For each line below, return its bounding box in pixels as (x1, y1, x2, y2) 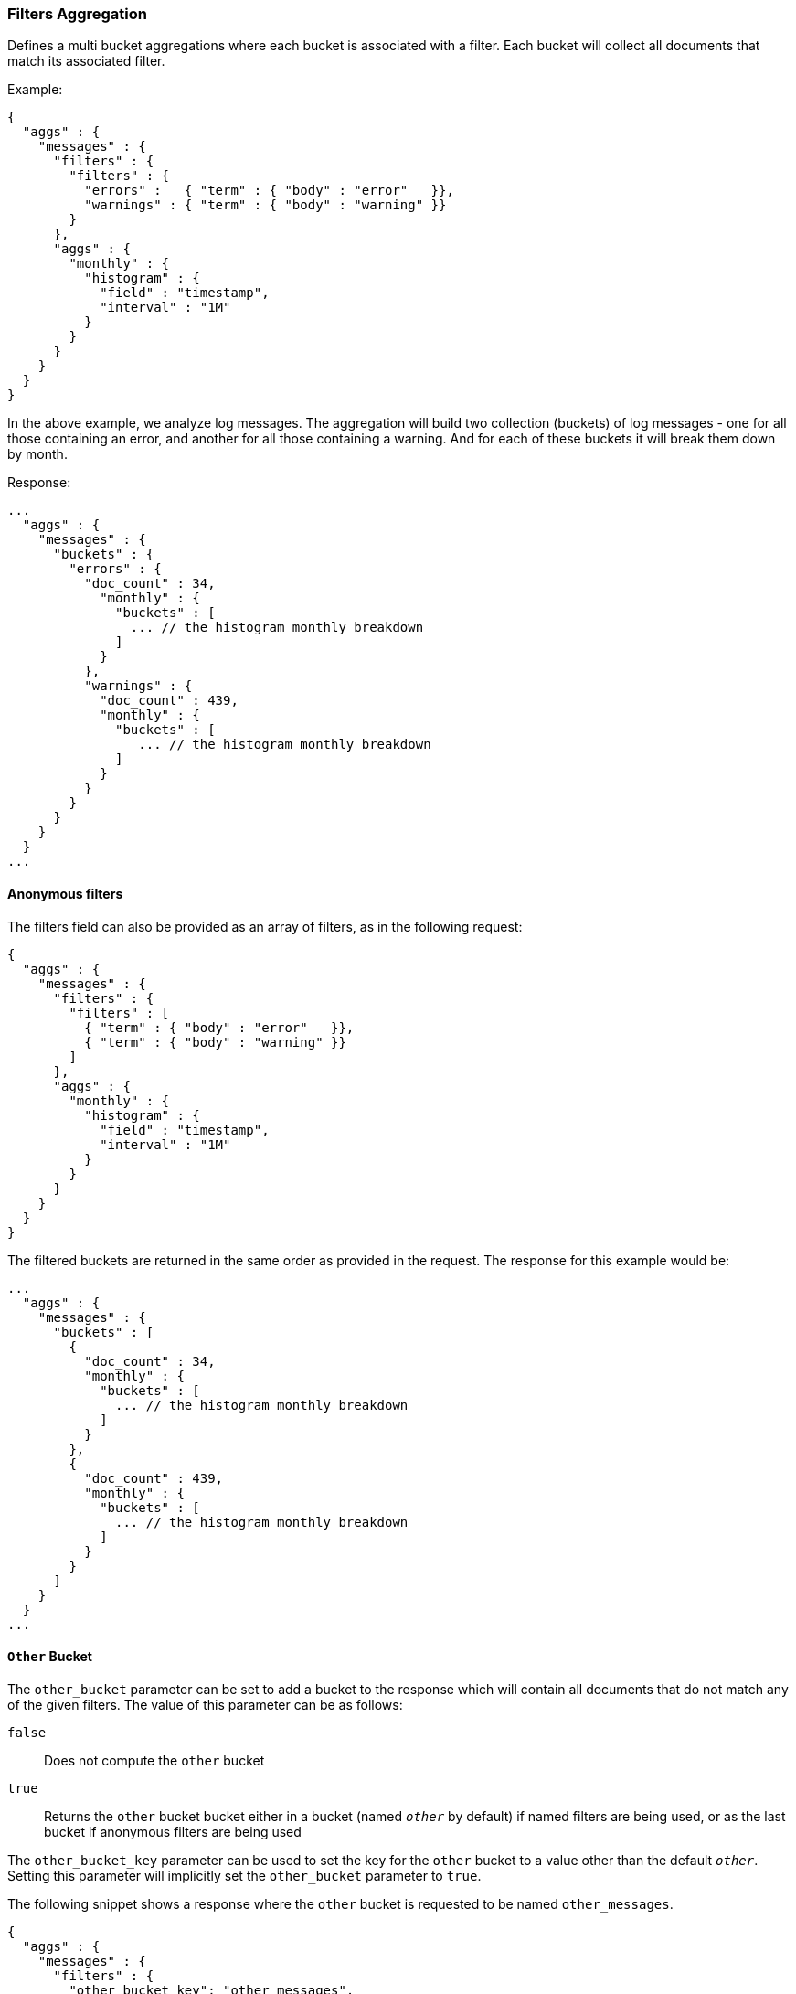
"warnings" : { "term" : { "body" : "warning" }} (84, 197, 447, 213)
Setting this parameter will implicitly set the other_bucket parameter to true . (7, 1867, 482, 1883)
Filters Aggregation (7, 5, 147, 23)
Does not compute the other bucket (44, 1752, 265, 1768)
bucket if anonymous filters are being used (44, 1823, 302, 1839)
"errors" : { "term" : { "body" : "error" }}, (84, 183, 454, 198)
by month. (7, 446, 68, 463)
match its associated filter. (7, 53, 165, 69)
